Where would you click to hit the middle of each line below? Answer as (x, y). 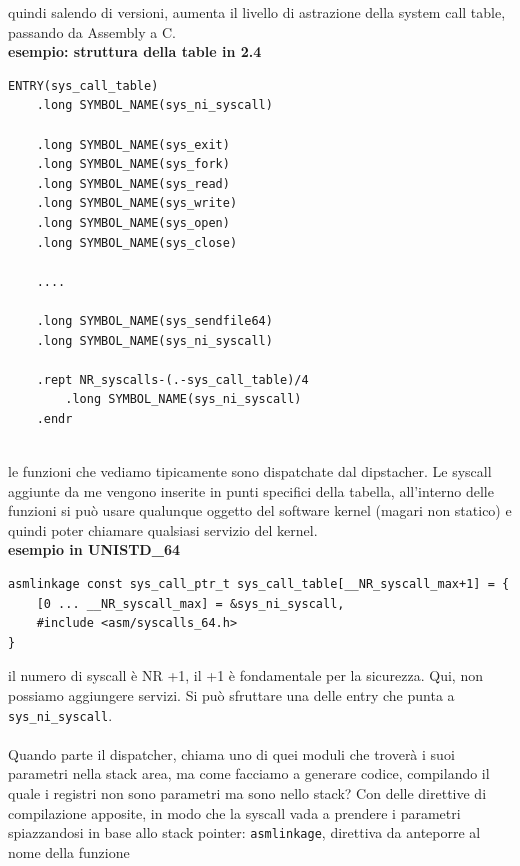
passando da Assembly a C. (92, 31)
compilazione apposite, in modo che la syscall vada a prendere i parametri (234, 812)
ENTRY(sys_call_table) (83, 85)
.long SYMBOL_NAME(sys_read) (133, 183)
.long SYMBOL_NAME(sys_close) (137, 242)
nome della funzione (69, 851)
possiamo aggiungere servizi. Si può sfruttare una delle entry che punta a (231, 695)
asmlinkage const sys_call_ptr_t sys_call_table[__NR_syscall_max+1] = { (259, 584)
